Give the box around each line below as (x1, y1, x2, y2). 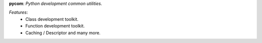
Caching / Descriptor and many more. (25, 29, 101, 36)
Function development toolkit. (25, 23, 85, 29)
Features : (9, 10, 28, 15)
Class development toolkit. (25, 16, 79, 22)
